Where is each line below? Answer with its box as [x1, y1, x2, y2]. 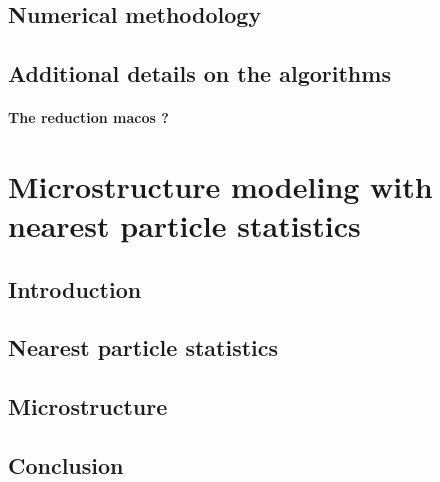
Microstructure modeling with [8, 165, 433, 206]
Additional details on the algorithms [8, 58, 391, 89]
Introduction [8, 273, 142, 304]
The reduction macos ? [8, 107, 169, 128]
